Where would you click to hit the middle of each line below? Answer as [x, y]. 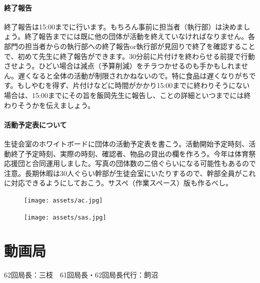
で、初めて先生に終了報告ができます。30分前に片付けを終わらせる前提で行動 [129, 56]
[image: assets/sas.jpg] [65, 217]
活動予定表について [35, 124]
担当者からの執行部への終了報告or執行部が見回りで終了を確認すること [140, 46]
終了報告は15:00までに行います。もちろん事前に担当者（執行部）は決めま [124, 26]
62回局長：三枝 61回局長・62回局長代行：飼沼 [81, 275]
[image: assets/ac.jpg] [63, 200]
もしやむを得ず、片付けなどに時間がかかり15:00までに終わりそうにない [133, 85]
